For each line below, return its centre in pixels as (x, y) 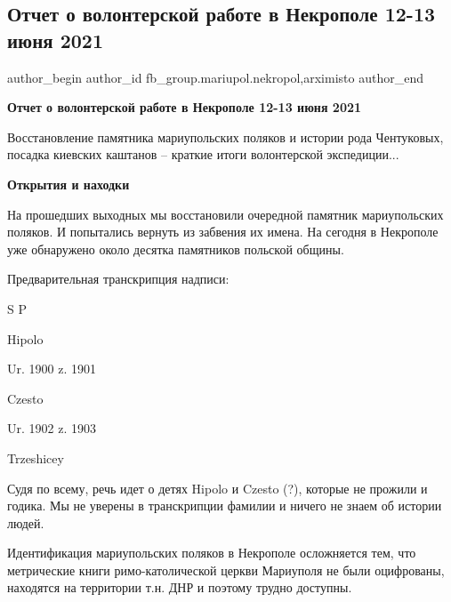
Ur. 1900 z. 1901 (52, 369)
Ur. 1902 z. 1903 (52, 428)
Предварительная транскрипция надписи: (118, 279)
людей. (26, 522)
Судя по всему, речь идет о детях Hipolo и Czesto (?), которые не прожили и (217, 488)
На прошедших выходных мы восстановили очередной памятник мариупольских (225, 214)
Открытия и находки (68, 184)
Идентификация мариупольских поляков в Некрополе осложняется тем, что (212, 553)
